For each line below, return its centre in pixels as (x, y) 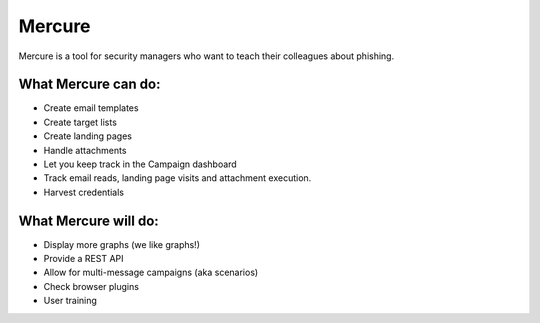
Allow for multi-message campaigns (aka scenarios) (151, 272)
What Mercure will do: (88, 220)
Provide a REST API (83, 259)
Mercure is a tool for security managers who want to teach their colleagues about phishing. (206, 56)
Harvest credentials (84, 192)
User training (70, 301)
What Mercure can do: (89, 84)
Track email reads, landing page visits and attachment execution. (177, 178)
